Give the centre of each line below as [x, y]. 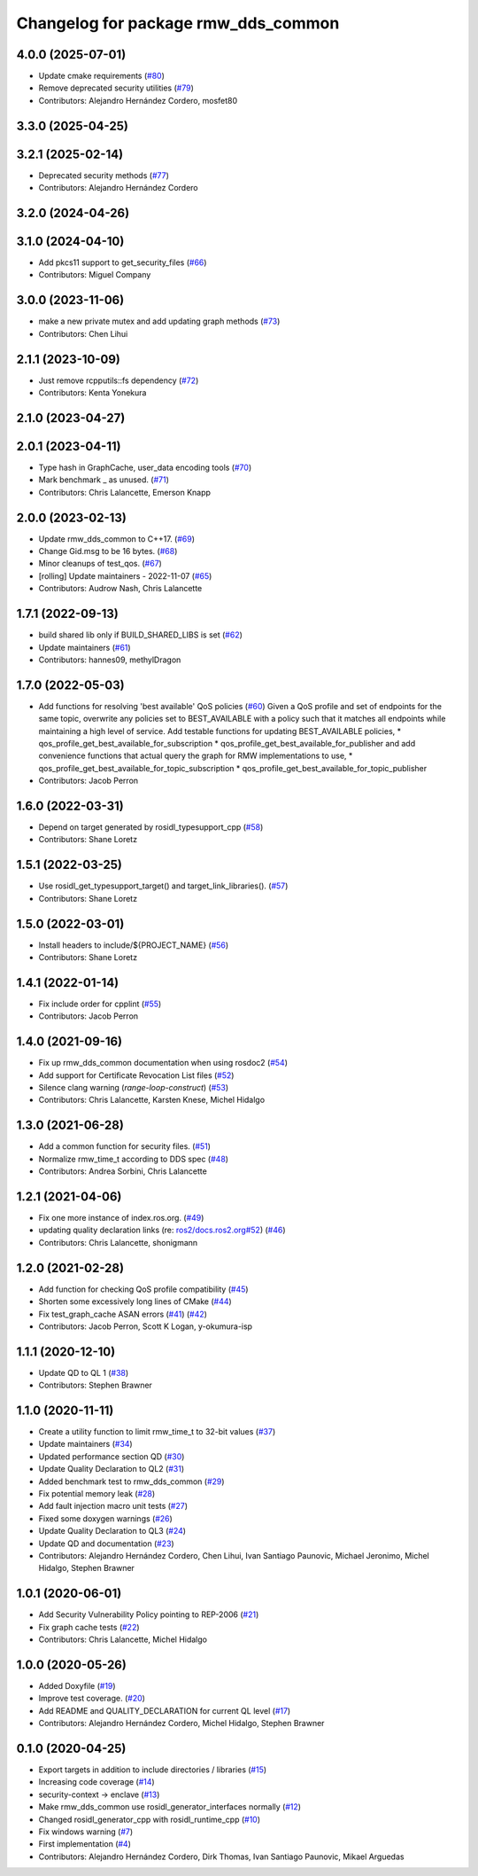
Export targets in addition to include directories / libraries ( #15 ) [153, 1770]
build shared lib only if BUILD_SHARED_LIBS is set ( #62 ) [141, 635]
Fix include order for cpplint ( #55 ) [100, 1004]
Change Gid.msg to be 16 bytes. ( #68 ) [108, 551]
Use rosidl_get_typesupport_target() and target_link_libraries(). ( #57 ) [163, 886]
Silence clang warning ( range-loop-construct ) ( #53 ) [134, 1088]
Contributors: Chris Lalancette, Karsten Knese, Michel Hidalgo [152, 1100]
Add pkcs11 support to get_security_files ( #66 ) [123, 262]
